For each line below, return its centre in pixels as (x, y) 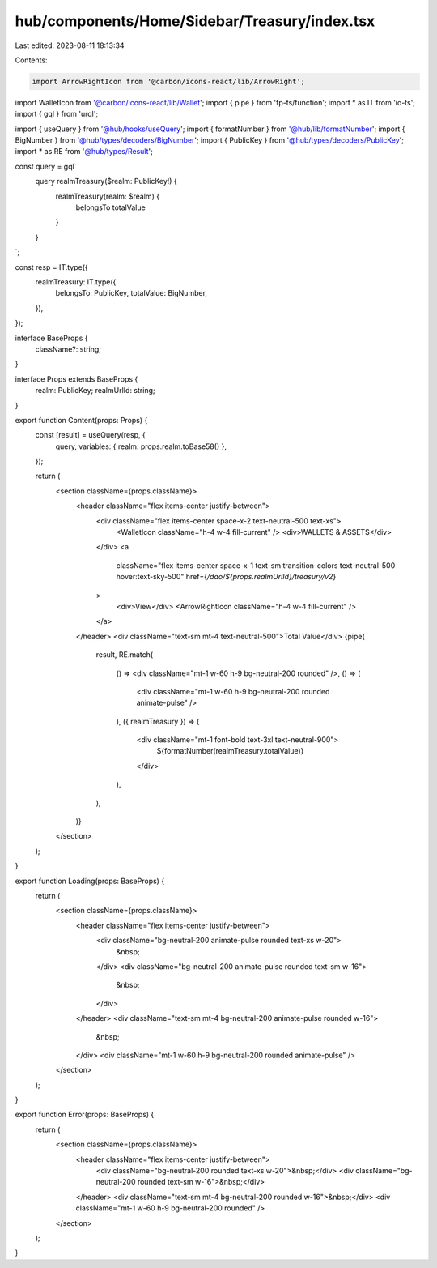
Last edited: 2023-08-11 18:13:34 (70, 45)
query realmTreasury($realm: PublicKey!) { (106, 181)
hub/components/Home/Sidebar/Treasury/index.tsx (195, 21)
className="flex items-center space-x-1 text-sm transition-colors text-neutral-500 (256, 565)
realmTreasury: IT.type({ (76, 282)
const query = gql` (46, 166)
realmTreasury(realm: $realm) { (108, 196)
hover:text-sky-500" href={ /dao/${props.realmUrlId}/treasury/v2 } (226, 577)
